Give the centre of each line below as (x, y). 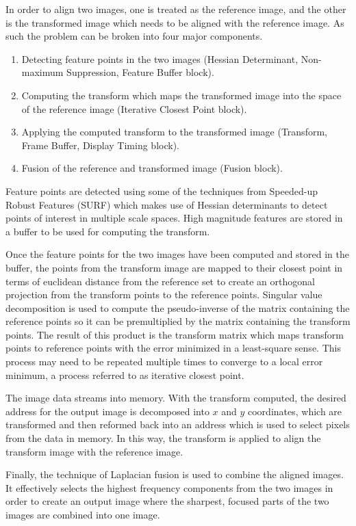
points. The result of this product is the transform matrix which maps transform (175, 334)
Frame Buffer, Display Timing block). (100, 145)
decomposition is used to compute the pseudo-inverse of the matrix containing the (178, 307)
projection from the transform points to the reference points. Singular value (164, 294)
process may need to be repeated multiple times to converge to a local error (164, 361)
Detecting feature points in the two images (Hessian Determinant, (160, 58)
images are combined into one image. (83, 514)
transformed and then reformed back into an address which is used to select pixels (178, 424)
